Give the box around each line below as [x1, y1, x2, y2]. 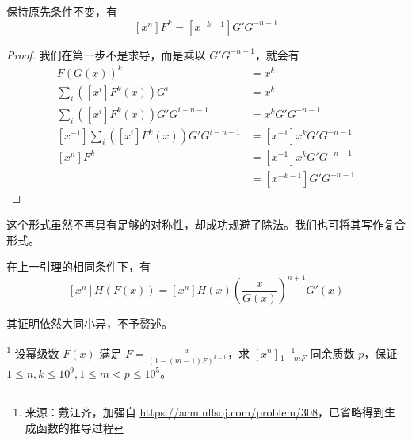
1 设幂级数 [6, 342, 59, 361]
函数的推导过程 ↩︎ [36, 419, 124, 435]
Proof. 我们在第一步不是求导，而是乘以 [6, 46, 206, 63]
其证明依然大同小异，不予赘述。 [6, 315, 173, 332]
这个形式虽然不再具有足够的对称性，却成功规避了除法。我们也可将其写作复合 [6, 215, 406, 232]
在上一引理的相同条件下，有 [6, 258, 151, 275]
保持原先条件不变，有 [6, 3, 117, 19]
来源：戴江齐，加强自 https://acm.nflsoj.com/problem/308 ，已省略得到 [25, 403, 385, 420]
